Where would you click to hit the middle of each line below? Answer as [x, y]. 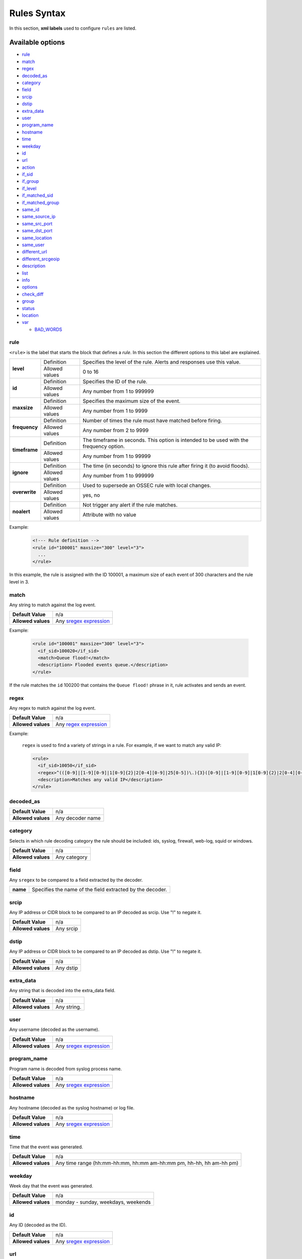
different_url [34, 252]
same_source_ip [39, 217]
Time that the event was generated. [46, 1147]
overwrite [24, 492]
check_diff [33, 294]
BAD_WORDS [48, 329]
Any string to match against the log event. [53, 605]
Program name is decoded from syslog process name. [66, 1069]
